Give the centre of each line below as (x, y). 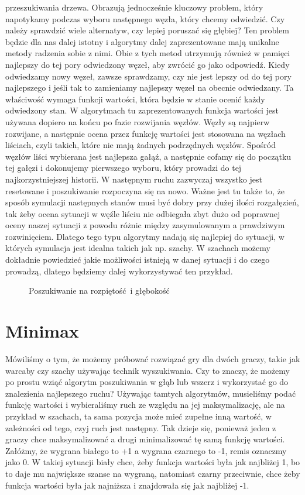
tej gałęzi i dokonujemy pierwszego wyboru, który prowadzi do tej (124, 168)
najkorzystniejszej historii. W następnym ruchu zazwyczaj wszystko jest (134, 179)
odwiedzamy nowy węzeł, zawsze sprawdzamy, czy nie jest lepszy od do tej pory (148, 76)
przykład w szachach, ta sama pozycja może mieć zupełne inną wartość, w (138, 416)
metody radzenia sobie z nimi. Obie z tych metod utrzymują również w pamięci (148, 53)
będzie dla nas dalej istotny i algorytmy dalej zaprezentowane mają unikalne (142, 41)
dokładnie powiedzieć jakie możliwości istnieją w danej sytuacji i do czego (138, 259)
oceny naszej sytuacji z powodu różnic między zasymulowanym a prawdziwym (145, 225)
